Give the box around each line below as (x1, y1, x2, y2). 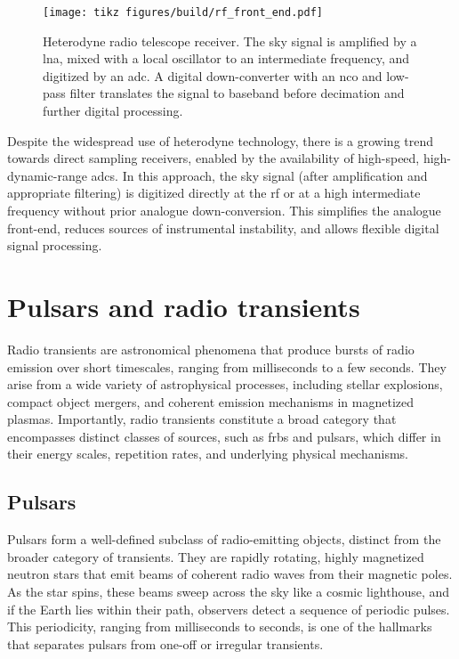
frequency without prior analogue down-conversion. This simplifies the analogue (7, 201, 441, 219)
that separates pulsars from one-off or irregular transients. (7, 634, 324, 653)
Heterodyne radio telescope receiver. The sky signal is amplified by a (43, 31, 417, 50)
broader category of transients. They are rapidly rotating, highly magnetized (7, 547, 424, 565)
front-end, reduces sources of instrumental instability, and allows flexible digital (7, 218, 439, 237)
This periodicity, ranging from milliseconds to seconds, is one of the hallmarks (7, 617, 432, 636)
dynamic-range (7, 166, 87, 184)
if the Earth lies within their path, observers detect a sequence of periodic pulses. (7, 599, 450, 618)
